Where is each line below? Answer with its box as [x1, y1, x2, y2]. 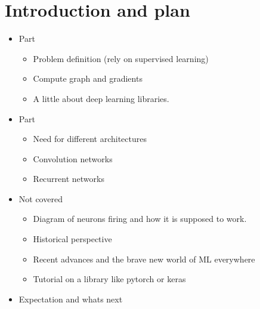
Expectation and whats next [18, 292, 123, 305]
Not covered [18, 192, 63, 205]
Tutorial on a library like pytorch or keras [33, 273, 186, 285]
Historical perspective [33, 233, 112, 245]
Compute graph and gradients [33, 72, 143, 85]
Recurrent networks [33, 172, 104, 185]
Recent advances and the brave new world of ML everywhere [33, 252, 255, 265]
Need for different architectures [33, 132, 147, 145]
